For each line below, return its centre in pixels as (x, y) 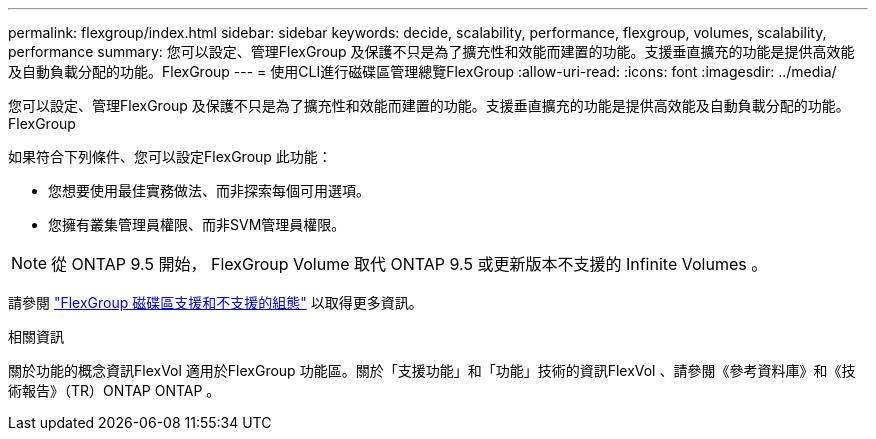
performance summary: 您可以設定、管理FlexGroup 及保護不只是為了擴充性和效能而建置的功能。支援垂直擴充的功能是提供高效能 (431, 51)
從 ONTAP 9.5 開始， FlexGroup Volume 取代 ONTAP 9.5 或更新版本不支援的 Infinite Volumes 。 (409, 264)
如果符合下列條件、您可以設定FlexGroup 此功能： (170, 156)
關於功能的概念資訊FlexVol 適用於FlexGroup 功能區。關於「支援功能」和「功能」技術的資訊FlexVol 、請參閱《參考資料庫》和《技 (432, 370)
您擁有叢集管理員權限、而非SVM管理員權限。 (197, 224)
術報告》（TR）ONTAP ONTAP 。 (114, 390)
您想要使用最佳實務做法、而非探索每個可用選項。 (209, 190)
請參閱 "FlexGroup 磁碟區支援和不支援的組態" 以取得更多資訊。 (215, 302)
